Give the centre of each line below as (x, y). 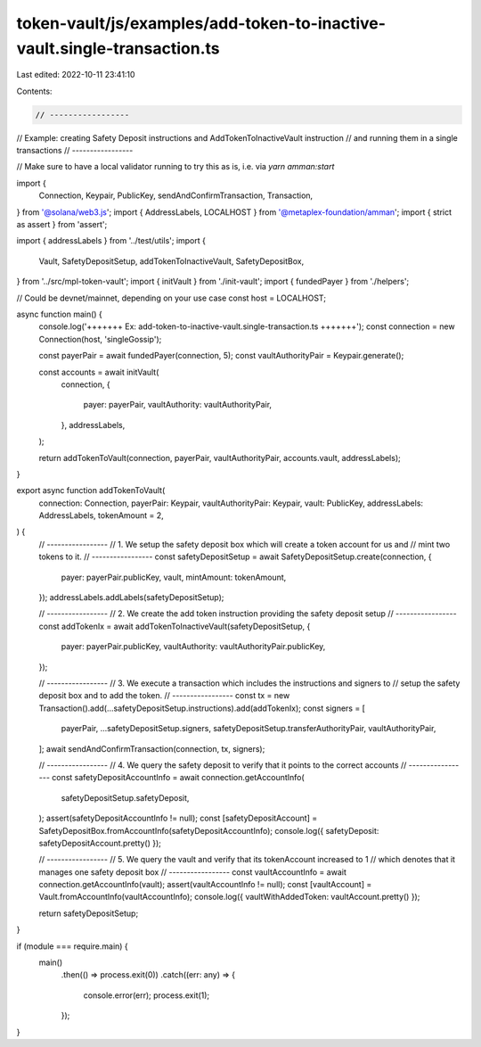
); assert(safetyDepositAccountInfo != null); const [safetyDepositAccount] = (178, 818)
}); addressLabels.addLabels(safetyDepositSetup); (131, 598)
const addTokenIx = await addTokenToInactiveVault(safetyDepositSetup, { (175, 626)
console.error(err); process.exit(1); (147, 995)
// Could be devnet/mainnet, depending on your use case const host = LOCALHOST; (171, 298)
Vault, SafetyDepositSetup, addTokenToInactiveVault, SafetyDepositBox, (171, 261)
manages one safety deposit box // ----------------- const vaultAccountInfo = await (192, 872)
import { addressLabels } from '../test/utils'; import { (111, 241)
